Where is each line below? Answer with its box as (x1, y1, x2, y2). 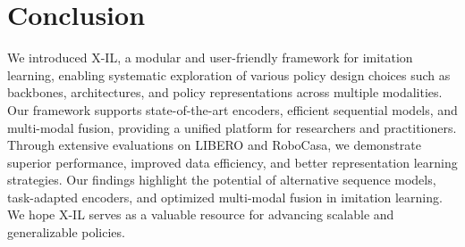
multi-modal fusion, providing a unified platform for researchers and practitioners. (7, 118, 457, 136)
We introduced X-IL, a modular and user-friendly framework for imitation (7, 48, 413, 67)
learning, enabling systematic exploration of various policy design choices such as (7, 65, 451, 84)
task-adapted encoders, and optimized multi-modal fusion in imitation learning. (7, 187, 443, 206)
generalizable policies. (7, 223, 125, 242)
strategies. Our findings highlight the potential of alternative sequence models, (7, 170, 436, 189)
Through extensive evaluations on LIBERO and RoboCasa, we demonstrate (7, 136, 421, 154)
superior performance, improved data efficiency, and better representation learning (7, 152, 458, 171)
